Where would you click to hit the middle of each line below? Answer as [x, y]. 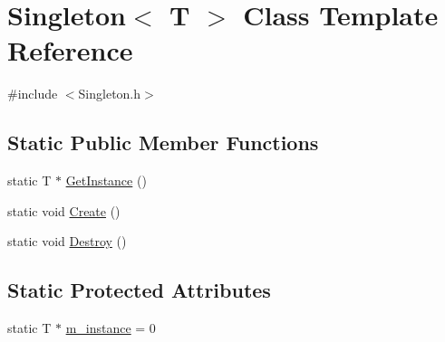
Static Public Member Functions [163, 142]
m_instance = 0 [111, 328]
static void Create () [64, 210]
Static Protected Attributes [139, 290]
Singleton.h [110, 94]
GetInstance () [106, 180]
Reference [70, 50]
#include [33, 94]
